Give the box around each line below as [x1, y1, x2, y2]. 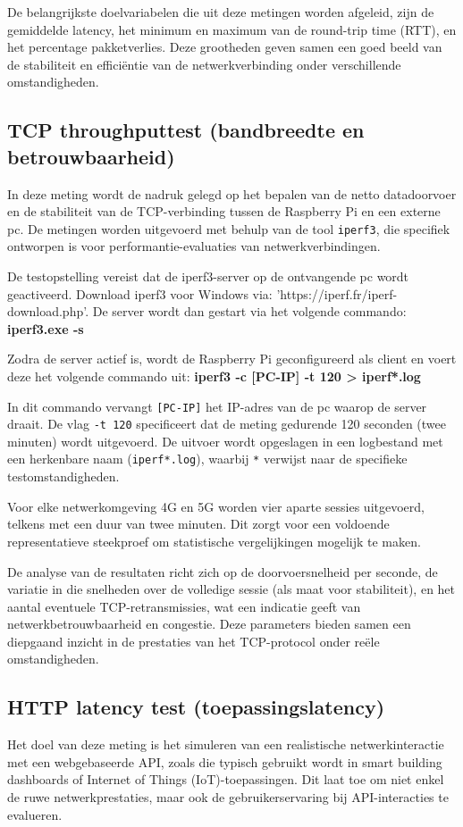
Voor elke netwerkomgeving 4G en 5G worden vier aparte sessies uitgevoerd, [7, 497, 425, 515]
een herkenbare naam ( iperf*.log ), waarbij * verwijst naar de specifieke [7, 449, 408, 468]
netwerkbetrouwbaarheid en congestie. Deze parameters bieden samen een [7, 614, 411, 633]
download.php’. [7, 302, 89, 321]
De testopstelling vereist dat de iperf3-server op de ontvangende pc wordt [7, 267, 409, 285]
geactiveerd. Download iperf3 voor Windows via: [7, 284, 273, 303]
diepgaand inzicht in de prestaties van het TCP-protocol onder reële [7, 631, 380, 650]
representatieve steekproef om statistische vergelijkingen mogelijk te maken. [7, 531, 421, 550]
